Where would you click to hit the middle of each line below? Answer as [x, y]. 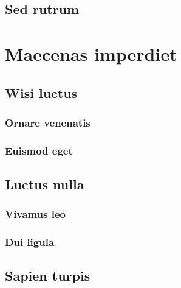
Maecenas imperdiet [91, 53]
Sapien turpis [48, 276]
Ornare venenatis [48, 122]
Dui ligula [30, 242]
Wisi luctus [41, 92]
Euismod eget [39, 150]
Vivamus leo [36, 214]
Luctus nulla [45, 184]
